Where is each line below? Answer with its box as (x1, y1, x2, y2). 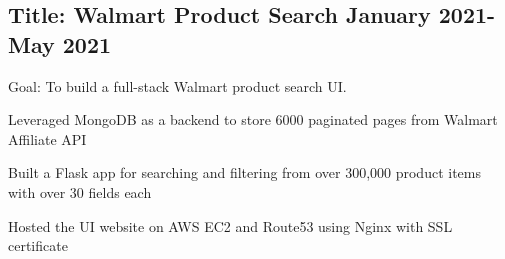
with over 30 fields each (8, 181, 152, 202)
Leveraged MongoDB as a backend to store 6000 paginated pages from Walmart (8, 109, 498, 130)
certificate (8, 235, 68, 256)
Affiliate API (8, 128, 87, 149)
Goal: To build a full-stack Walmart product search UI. (8, 75, 347, 96)
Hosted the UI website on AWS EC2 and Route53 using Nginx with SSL (8, 215, 453, 236)
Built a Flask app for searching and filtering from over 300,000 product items (8, 162, 481, 183)
